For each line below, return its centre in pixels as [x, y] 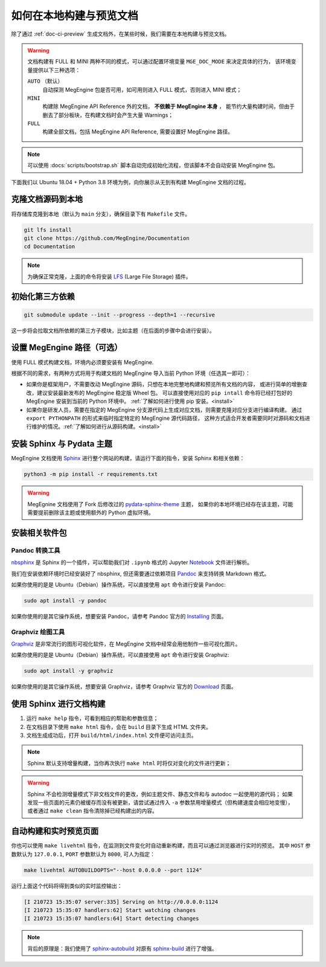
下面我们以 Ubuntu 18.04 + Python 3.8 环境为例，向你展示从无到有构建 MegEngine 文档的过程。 [130, 182]
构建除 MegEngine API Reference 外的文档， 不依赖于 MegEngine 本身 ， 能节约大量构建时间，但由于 [169, 106]
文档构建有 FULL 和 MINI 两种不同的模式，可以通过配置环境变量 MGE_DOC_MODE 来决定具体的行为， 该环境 [159, 62]
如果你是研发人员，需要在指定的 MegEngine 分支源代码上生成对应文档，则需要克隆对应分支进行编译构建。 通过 [164, 410]
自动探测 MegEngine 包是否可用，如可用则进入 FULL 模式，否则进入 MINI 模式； [142, 89]
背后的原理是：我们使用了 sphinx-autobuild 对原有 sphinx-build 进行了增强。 [122, 948]
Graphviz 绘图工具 [38, 632]
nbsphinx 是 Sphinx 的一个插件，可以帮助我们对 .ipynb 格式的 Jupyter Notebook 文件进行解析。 [132, 562]
